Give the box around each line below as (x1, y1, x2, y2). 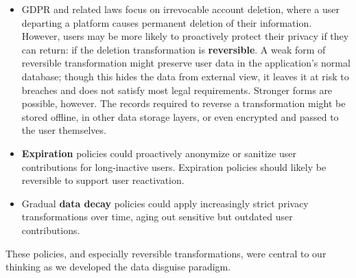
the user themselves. (21, 123, 106, 137)
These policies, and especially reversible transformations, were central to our (5, 246, 327, 260)
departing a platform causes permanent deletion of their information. (21, 15, 312, 30)
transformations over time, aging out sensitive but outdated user (21, 209, 293, 224)
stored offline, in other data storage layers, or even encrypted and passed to (21, 109, 339, 124)
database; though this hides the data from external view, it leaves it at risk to (21, 69, 349, 83)
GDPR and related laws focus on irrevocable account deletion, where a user (21, 2, 340, 16)
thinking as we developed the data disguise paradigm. (5, 259, 231, 274)
